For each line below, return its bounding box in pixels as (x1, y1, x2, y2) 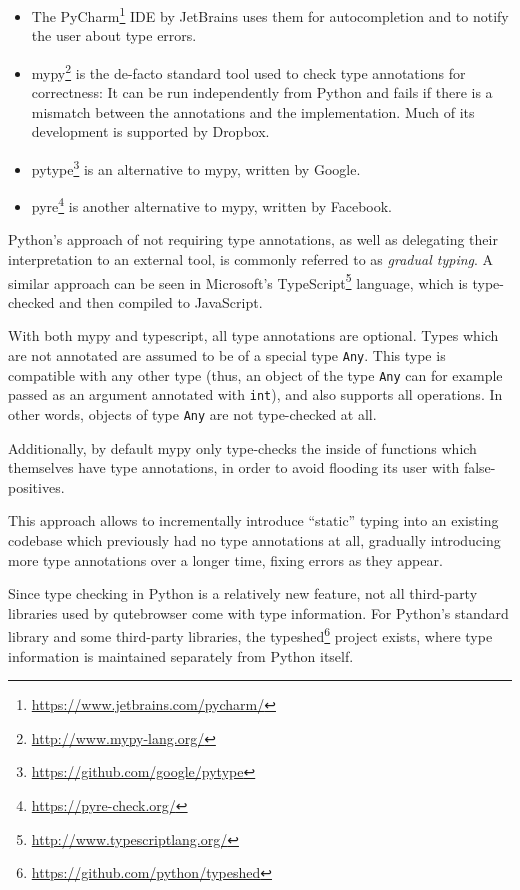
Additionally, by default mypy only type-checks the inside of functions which (8, 437, 477, 458)
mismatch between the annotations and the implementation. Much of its (31, 101, 475, 122)
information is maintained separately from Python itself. (8, 645, 354, 666)
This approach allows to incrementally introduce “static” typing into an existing (8, 510, 499, 531)
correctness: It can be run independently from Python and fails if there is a (31, 82, 493, 103)
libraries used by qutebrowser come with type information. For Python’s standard (8, 602, 509, 623)
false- (463, 457, 496, 478)
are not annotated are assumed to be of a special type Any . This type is (8, 345, 446, 365)
